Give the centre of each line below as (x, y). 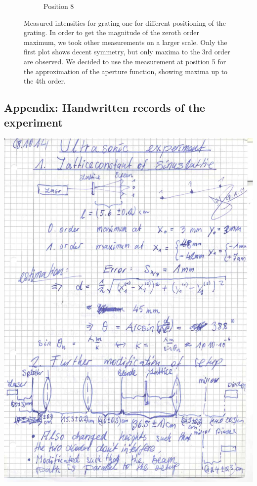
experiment (33, 122)
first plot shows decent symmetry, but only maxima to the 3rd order (127, 52)
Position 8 (59, 6)
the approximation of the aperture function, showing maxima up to (126, 71)
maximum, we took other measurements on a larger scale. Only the (126, 42)
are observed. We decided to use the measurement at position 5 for (125, 61)
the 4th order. (45, 81)
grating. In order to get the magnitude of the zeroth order (111, 32)
